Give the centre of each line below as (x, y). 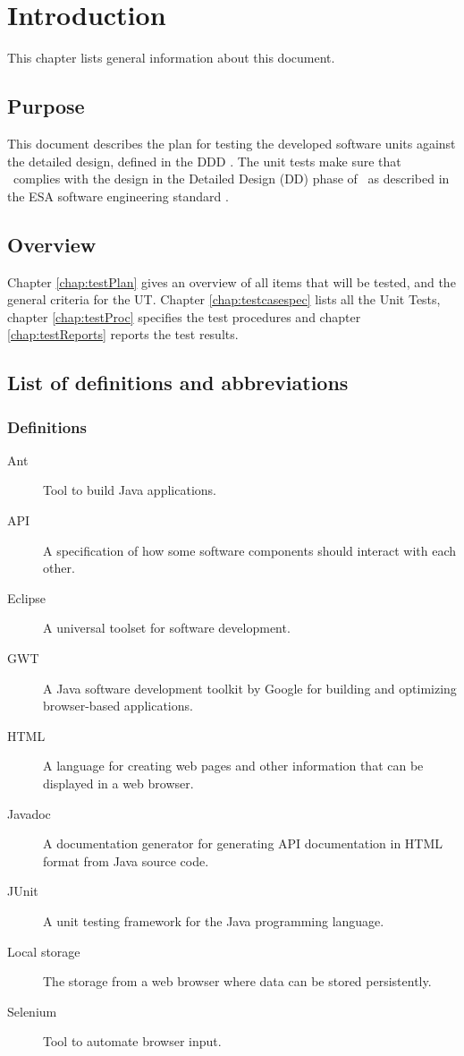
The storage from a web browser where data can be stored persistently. (237, 981)
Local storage (44, 951)
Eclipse (27, 597)
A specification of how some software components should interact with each (250, 550)
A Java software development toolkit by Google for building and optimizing (250, 688)
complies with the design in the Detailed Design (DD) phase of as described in (231, 179)
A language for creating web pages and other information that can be (233, 766)
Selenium (32, 1011)
